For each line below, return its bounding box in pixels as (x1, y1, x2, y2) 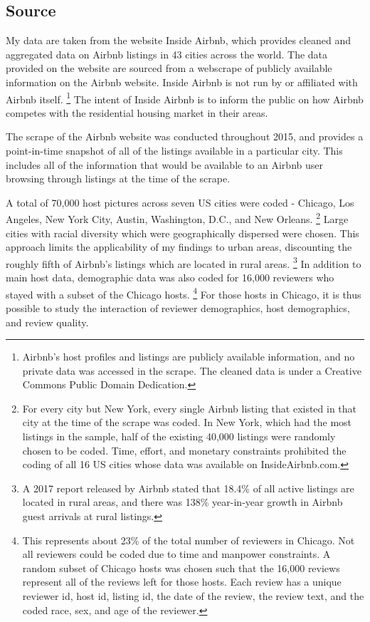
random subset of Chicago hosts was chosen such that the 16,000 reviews (22, 560, 340, 575)
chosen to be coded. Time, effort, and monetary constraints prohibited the (22, 442, 347, 457)
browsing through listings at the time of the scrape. (6, 171, 231, 186)
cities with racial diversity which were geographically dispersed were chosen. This (6, 225, 359, 240)
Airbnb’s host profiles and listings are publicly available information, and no (22, 349, 355, 364)
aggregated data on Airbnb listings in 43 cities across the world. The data (6, 46, 328, 61)
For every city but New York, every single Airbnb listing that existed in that (22, 400, 357, 415)
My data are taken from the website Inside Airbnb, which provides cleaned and (6, 33, 351, 48)
